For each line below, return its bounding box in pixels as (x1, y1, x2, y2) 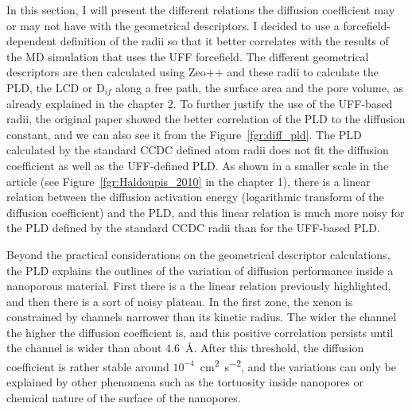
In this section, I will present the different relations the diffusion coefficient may (6, 2, 395, 17)
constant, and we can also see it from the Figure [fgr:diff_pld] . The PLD (6, 126, 362, 142)
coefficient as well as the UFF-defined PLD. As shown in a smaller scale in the (6, 157, 389, 173)
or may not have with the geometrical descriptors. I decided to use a (6, 17, 340, 33)
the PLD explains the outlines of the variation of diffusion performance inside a (6, 262, 394, 278)
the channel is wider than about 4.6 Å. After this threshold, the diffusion (6, 339, 364, 356)
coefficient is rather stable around (6, 358, 169, 374)
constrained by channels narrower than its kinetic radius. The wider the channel (6, 308, 397, 325)
